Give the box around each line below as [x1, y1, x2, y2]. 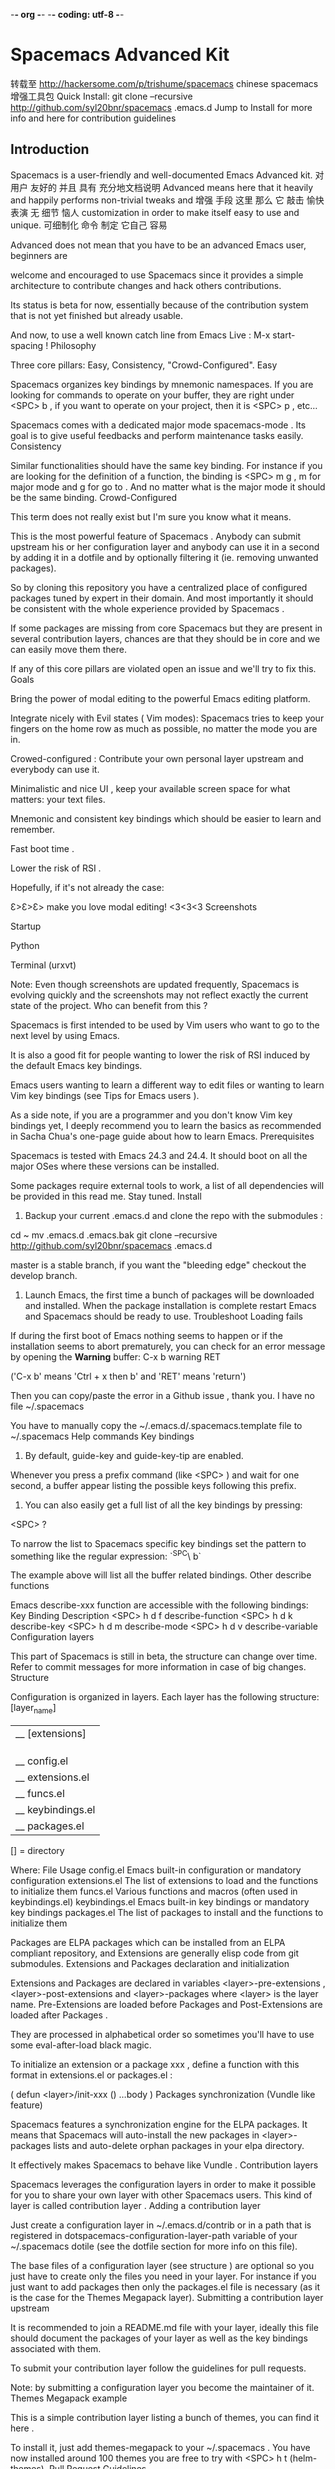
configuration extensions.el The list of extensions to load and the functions [10, 1875, 319, 1887]
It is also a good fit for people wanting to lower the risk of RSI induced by [10, 1049, 311, 1061]
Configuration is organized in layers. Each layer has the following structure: [10, 1691, 320, 1703]
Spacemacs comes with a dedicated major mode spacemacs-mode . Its [10, 419, 307, 431]
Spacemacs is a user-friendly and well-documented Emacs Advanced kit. [10, 169, 313, 181]
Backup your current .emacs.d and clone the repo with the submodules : [24, 1209, 323, 1221]
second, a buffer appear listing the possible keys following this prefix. [10, 1479, 297, 1491]
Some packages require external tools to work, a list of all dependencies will [10, 1179, 325, 1191]
